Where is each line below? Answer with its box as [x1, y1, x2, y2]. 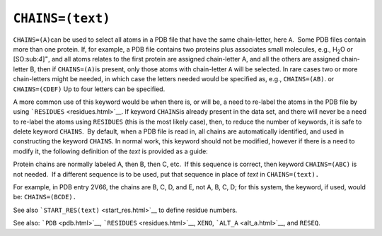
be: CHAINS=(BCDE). [13, 193, 77, 201]
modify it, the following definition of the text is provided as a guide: [13, 147, 208, 155]
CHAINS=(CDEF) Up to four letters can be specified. [13, 85, 166, 93]
